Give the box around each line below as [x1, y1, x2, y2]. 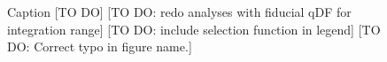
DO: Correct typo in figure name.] [7, 37, 192, 56]
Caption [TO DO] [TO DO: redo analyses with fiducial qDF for [7, 3, 352, 20]
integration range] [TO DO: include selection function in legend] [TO [7, 19, 381, 38]
